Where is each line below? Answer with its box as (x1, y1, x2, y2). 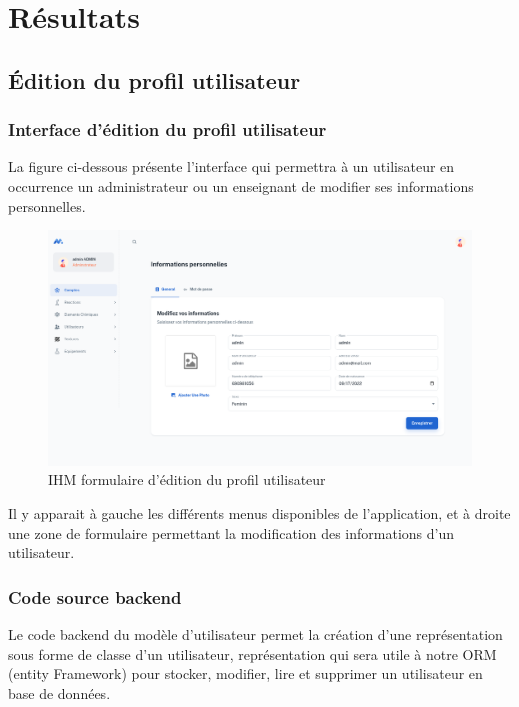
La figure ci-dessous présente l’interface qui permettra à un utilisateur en (8, 156, 455, 177)
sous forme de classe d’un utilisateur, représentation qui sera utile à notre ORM (8, 643, 497, 664)
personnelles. (8, 195, 86, 216)
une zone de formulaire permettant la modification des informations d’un (8, 522, 455, 543)
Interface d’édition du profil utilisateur (8, 117, 327, 142)
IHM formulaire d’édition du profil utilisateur (48, 469, 326, 490)
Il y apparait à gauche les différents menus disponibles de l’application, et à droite (8, 502, 511, 523)
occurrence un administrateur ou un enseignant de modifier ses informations (8, 175, 474, 196)
